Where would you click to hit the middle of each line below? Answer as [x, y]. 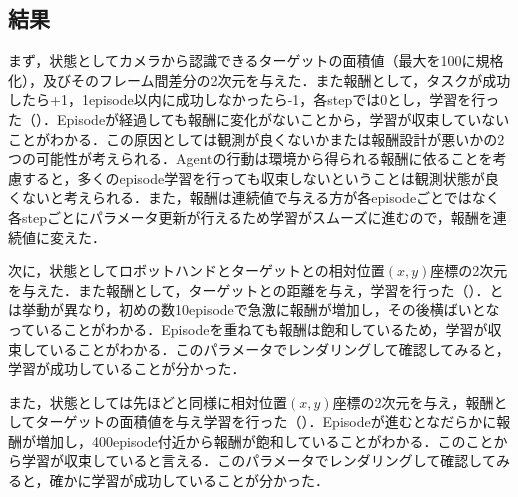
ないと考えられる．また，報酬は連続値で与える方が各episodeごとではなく [260, 197]
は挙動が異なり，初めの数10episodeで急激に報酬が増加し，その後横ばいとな [254, 309]
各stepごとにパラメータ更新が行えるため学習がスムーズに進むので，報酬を [250, 216]
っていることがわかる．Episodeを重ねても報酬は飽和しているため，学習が [248, 328]
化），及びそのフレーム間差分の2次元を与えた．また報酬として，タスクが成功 [259, 79]
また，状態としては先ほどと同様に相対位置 [148, 401]
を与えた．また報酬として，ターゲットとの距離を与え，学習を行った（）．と [256, 289]
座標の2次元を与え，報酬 [413, 401]
